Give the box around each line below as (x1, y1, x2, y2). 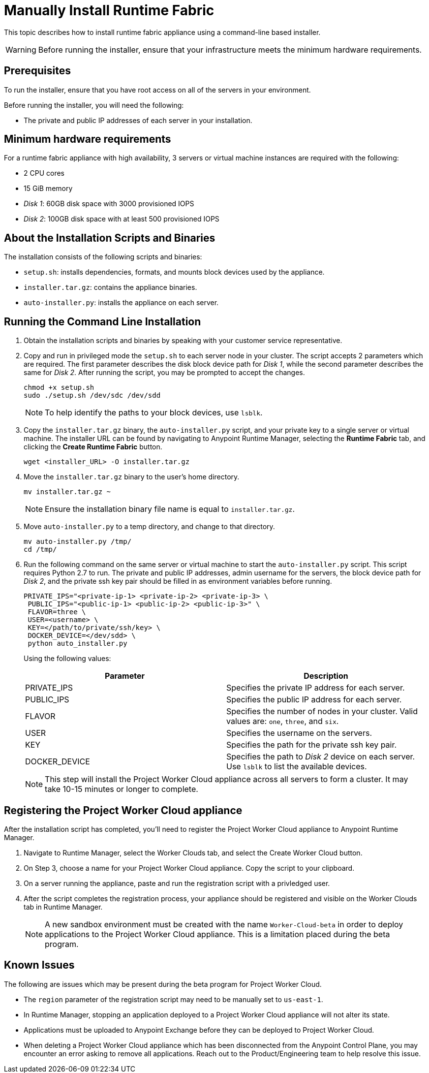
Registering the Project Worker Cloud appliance (4, 804, 243, 817)
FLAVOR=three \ (28, 608, 86, 616)
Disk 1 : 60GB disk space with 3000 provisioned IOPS (24, 199, 194, 208)
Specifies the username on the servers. (226, 728, 372, 738)
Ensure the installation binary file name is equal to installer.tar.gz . (45, 504, 295, 514)
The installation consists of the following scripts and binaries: (4, 252, 202, 261)
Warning (5, 44, 36, 55)
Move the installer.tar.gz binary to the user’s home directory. (24, 473, 240, 481)
